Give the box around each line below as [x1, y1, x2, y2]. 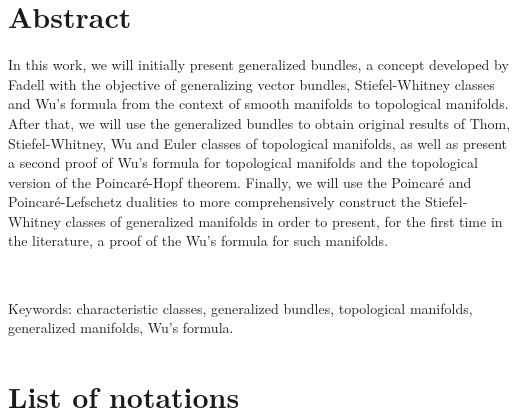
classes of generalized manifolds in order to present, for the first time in [65, 210, 503, 231]
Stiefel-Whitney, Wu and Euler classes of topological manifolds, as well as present [8, 132, 507, 153]
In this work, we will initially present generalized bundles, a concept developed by [8, 54, 509, 75]
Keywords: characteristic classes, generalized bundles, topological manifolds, [8, 297, 473, 318]
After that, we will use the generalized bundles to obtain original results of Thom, [8, 112, 511, 133]
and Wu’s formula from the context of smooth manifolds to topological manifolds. [8, 93, 509, 114]
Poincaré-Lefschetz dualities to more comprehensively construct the [8, 191, 421, 212]
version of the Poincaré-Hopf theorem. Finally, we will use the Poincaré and [8, 171, 472, 192]
